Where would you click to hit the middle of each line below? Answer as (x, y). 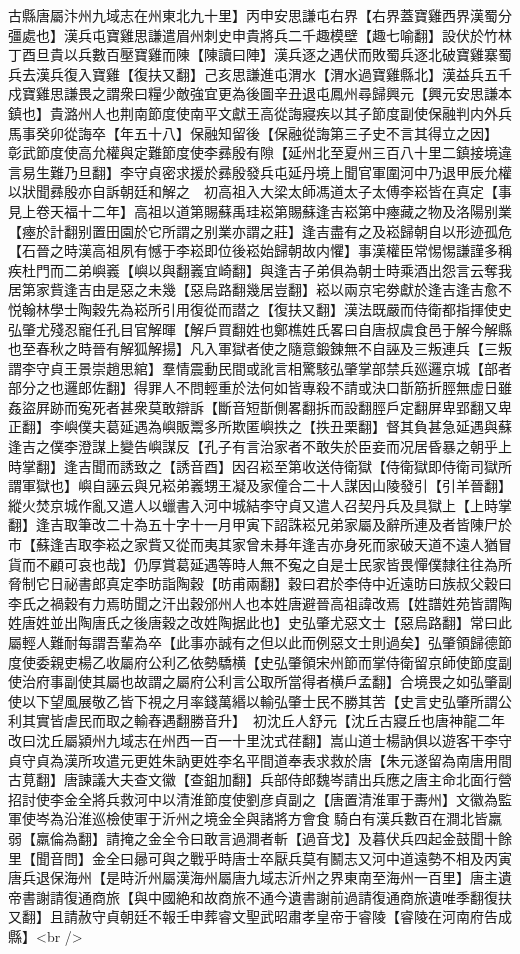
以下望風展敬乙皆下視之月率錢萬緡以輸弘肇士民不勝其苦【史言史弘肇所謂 (259, 700)
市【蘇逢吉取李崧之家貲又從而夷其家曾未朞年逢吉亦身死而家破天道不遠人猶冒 (260, 544)
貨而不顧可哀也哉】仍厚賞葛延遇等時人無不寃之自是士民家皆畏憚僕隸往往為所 (260, 563)
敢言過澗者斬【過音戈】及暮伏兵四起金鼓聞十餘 (357, 837)
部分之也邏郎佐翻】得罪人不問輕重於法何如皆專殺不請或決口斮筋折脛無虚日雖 (260, 387)
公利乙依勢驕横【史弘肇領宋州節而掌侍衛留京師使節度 (322, 661)
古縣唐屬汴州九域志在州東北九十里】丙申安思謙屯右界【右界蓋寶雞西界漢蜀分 (260, 15)
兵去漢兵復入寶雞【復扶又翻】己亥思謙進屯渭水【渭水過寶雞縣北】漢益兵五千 (260, 73)
